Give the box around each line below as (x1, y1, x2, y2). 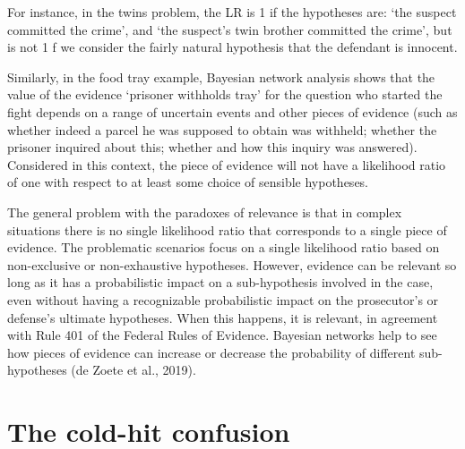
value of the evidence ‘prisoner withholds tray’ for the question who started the (7, 85, 443, 104)
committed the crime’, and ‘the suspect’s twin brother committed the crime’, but (7, 20, 452, 38)
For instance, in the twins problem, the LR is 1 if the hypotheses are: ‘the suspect (7, 3, 457, 21)
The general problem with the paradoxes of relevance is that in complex (7, 202, 402, 221)
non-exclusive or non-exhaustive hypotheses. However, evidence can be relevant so (7, 255, 457, 274)
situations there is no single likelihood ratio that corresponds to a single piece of (7, 220, 447, 239)
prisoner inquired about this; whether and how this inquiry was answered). (7, 138, 418, 157)
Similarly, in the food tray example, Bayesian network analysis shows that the (7, 67, 435, 86)
